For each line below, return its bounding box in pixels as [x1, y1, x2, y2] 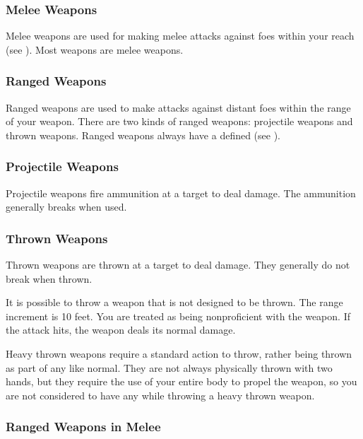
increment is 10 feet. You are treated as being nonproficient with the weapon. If [6, 308, 350, 323]
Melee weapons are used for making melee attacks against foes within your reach [6, 28, 355, 43]
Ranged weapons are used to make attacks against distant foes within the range [6, 100, 351, 115]
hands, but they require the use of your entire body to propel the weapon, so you [6, 374, 357, 389]
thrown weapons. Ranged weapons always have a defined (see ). [6, 127, 281, 142]
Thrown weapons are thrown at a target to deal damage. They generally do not [6, 257, 350, 272]
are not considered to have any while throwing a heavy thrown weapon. [6, 387, 315, 402]
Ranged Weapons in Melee [6, 418, 161, 435]
